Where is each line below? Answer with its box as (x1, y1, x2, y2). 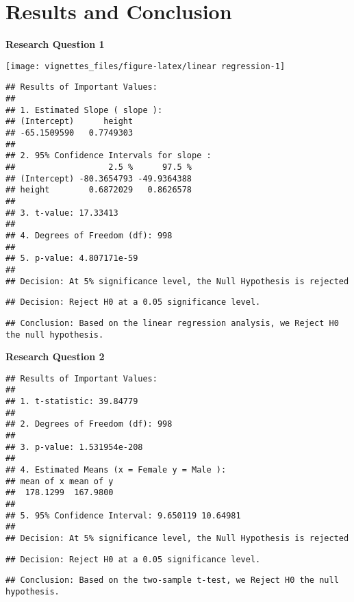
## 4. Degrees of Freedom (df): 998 (5, 230, 173, 240)
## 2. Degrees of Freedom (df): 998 (5, 419, 173, 429)
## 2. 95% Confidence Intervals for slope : (5, 151, 212, 161)
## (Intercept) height (5, 116, 134, 127)
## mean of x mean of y (5, 476, 114, 486)
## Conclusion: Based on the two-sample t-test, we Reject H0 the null (5, 575, 339, 586)
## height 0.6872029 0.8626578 (5, 185, 192, 195)
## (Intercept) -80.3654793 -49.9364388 (5, 173, 192, 184)
